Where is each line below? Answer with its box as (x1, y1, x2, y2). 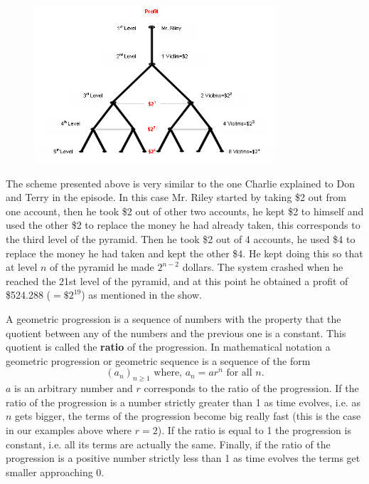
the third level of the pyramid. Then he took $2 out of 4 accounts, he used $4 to (6, 232, 355, 247)
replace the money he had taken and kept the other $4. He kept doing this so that (6, 245, 363, 260)
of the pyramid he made (50, 259, 154, 274)
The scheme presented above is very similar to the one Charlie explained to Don (6, 175, 355, 190)
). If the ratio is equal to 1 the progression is (157, 422, 351, 437)
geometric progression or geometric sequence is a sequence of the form (6, 353, 311, 368)
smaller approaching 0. (6, 464, 105, 479)
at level (6, 259, 38, 274)
